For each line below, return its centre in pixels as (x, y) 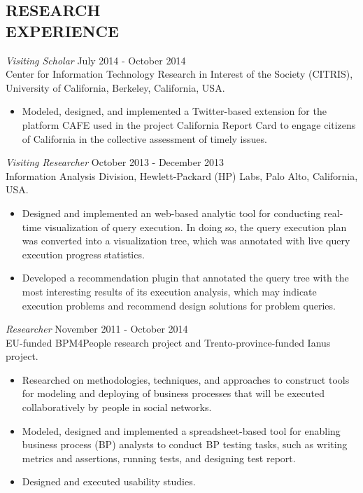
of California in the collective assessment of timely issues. (144, 138)
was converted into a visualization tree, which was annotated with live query (186, 241)
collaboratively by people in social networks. (117, 407)
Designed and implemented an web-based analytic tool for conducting (171, 213)
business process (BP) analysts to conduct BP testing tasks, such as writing (185, 444)
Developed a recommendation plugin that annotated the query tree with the (185, 278)
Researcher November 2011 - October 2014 (97, 329)
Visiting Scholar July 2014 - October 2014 (96, 60)
